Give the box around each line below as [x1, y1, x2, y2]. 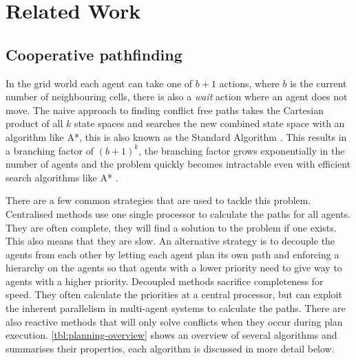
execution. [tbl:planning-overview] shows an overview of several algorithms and [6, 328, 337, 342]
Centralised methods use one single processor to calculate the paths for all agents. [6, 206, 351, 221]
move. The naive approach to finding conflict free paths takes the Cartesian [6, 102, 324, 117]
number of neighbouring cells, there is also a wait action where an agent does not [6, 89, 348, 104]
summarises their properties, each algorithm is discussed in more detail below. [6, 341, 335, 355]
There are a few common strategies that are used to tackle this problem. [6, 193, 311, 207]
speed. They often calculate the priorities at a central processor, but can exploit [6, 287, 342, 302]
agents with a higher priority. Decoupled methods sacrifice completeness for [6, 273, 324, 288]
